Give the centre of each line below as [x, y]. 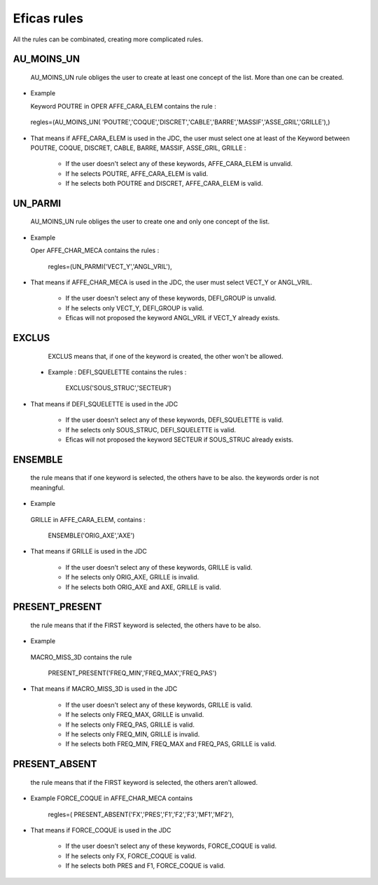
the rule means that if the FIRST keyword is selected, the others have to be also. [146, 625]
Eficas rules [48, 18]
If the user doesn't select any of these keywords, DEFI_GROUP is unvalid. [171, 299]
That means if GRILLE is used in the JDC [89, 551]
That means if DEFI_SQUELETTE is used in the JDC [104, 404]
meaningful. [48, 488]
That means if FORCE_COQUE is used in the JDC [101, 830]
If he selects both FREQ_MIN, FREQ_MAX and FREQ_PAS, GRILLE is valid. [171, 744]
